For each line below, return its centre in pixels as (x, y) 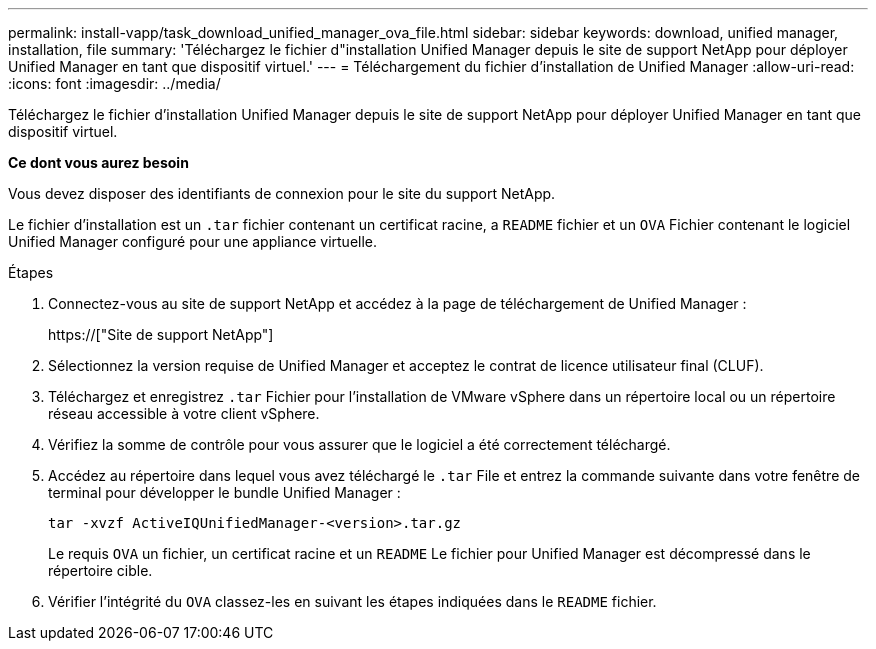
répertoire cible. (100, 570)
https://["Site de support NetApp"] (161, 334)
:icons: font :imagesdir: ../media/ (114, 83)
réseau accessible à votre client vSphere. (184, 413)
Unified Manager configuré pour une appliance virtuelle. (193, 241)
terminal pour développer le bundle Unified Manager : (224, 492)
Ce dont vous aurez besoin (98, 162)
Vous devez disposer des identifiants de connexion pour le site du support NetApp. (282, 193)
